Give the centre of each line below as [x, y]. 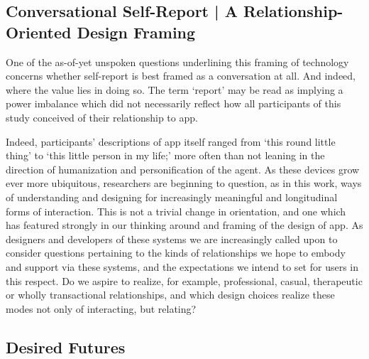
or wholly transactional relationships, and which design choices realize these [170, 295]
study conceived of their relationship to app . [102, 117]
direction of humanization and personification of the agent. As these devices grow [183, 169]
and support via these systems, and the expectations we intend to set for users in [182, 266]
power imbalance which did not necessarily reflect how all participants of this [174, 103]
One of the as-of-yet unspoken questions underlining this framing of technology [177, 61]
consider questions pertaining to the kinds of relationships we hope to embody [176, 253]
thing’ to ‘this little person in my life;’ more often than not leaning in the [165, 155]
